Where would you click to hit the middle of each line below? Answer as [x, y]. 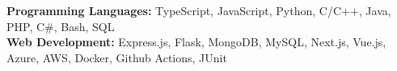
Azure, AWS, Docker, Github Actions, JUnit [117, 57]
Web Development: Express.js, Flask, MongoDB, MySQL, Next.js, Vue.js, [196, 42]
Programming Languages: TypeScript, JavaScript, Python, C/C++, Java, [199, 10]
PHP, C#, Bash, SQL [61, 26]
